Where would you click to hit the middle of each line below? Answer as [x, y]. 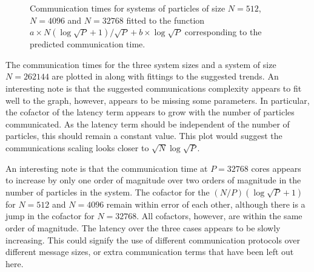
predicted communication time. [88, 44]
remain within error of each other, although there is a [206, 204]
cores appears [276, 168]
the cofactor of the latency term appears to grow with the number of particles [150, 112]
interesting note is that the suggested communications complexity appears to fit [154, 88]
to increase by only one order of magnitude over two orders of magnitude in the [153, 180]
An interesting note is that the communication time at [107, 168]
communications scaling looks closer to [77, 147]
